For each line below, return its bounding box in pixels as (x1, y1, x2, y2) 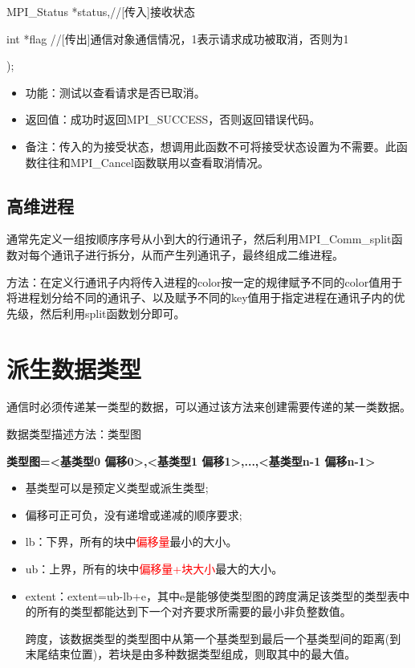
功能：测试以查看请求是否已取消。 (25, 83, 205, 100)
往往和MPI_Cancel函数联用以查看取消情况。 (36, 153, 269, 170)
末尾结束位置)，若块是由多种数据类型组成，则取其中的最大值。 (25, 646, 356, 662)
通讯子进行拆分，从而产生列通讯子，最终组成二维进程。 (51, 246, 344, 263)
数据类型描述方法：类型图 (6, 426, 141, 442)
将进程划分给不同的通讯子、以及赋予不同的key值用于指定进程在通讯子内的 (6, 289, 394, 306)
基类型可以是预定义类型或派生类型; (25, 479, 209, 496)
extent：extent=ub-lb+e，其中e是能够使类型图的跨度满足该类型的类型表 (25, 587, 399, 604)
